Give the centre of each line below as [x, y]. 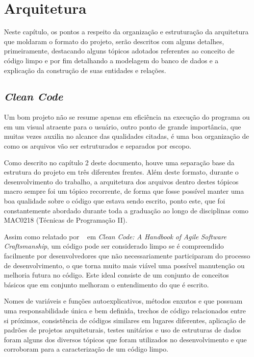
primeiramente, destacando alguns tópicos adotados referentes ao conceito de [119, 51]
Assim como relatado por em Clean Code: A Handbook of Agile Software [115, 236]
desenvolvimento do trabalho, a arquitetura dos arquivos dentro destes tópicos [121, 181]
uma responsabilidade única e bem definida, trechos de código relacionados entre [125, 310]
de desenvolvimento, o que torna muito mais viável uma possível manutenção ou [124, 265]
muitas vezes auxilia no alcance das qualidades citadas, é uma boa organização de [127, 136]
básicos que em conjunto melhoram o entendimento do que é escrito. [106, 284]
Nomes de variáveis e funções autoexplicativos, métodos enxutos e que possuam [123, 301]
